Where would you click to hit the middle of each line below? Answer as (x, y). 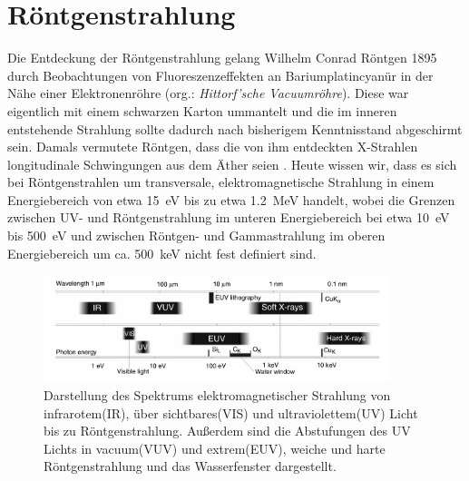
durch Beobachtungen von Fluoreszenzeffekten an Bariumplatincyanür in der (220, 75)
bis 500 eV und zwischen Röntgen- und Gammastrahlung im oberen (196, 236)
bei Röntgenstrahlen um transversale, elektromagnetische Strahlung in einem (221, 182)
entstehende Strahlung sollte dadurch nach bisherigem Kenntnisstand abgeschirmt (235, 128)
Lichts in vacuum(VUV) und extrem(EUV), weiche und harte (215, 448)
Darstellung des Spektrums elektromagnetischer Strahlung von (217, 395)
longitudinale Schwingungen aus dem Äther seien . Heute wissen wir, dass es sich (232, 164)
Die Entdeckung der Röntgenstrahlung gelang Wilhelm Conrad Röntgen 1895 (222, 58)
